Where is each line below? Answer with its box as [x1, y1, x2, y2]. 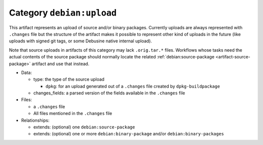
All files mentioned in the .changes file [33, 110, 112, 116]
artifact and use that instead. [32, 61, 90, 67]
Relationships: [21, 117, 50, 123]
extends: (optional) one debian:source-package [33, 124, 135, 130]
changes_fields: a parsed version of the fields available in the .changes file [33, 90, 185, 96]
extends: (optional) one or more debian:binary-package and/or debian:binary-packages [33, 131, 224, 137]
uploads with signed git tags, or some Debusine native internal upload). [9, 38, 152, 44]
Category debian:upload [9, 7, 117, 18]
